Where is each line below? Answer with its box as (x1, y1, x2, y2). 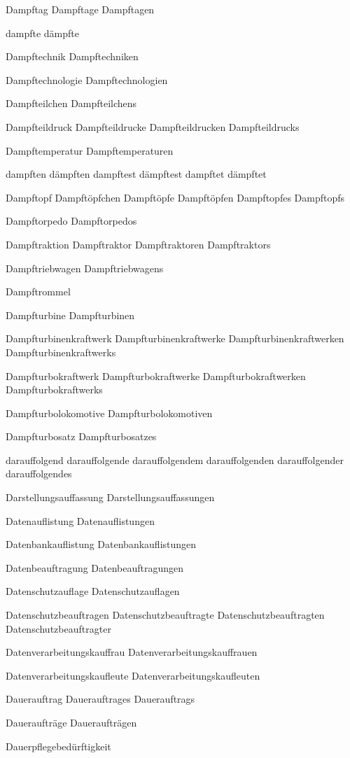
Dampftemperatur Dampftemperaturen (6, 143, 174, 157)
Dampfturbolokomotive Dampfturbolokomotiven (6, 405, 213, 420)
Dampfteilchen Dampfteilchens (6, 96, 137, 111)
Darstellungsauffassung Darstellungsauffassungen (6, 490, 215, 505)
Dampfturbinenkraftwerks (6, 344, 116, 359)
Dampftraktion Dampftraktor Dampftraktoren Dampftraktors (6, 237, 271, 251)
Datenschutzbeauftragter (6, 621, 111, 636)
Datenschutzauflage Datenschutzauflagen (6, 584, 180, 598)
